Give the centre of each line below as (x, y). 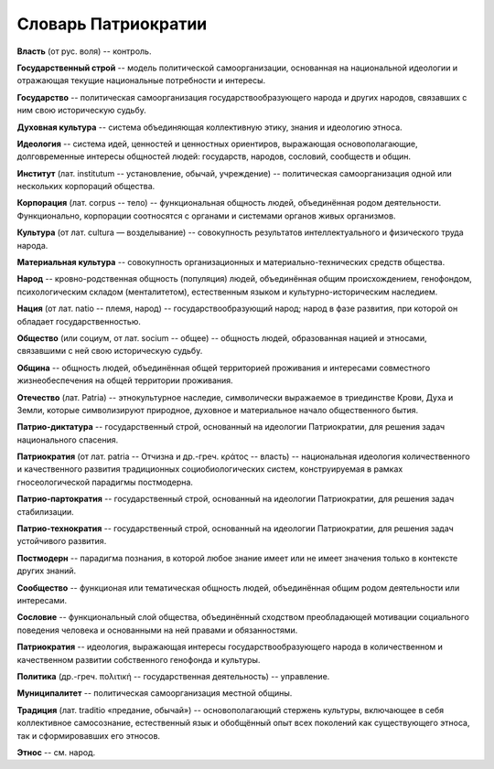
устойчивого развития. (62, 541)
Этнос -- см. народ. (56, 752)
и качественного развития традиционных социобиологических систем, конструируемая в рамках (210, 469)
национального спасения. (68, 440)
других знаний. (47, 571)
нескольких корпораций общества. (86, 187)
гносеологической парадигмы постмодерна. (105, 482)
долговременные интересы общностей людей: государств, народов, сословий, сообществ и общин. (214, 156)
